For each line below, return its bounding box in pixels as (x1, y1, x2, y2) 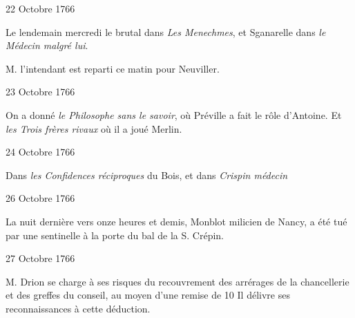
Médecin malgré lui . (6, 38, 88, 53)
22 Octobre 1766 (6, 1, 75, 15)
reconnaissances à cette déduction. (6, 301, 151, 315)
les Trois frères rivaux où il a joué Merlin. (6, 121, 182, 135)
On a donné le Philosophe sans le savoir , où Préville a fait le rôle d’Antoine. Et (6, 107, 342, 122)
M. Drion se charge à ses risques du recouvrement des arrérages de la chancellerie (6, 274, 349, 288)
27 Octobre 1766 (6, 251, 75, 265)
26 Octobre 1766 (6, 191, 75, 205)
